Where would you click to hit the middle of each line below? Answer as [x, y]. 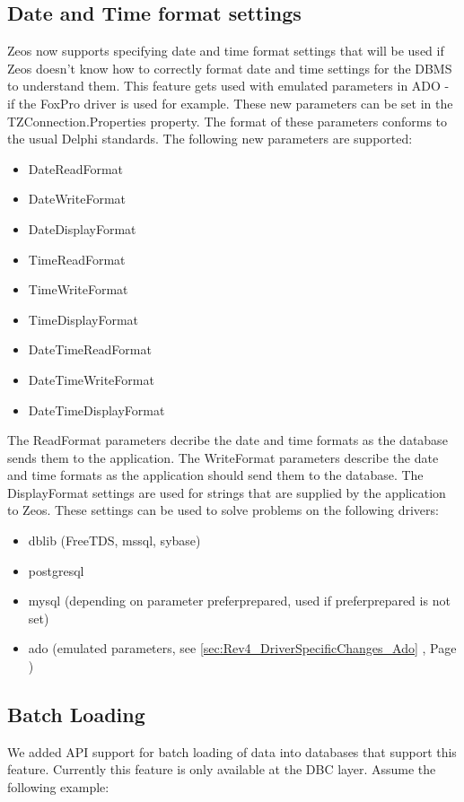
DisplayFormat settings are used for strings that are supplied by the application [227, 492]
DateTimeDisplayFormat [96, 410]
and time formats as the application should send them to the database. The [215, 475]
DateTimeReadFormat [90, 349]
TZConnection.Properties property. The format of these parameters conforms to [228, 121]
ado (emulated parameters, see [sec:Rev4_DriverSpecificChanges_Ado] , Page [242, 648]
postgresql [56, 570]
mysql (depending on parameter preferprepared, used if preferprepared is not [239, 601]
